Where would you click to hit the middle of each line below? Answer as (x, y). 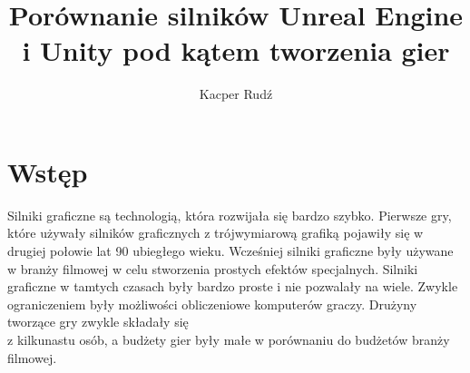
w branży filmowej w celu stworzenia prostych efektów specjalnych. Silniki (213, 268)
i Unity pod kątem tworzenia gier (236, 50)
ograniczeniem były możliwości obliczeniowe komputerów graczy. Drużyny (212, 304)
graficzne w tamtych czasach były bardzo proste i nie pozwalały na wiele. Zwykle (233, 286)
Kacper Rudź (236, 94)
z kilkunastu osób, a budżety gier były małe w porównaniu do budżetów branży (229, 339)
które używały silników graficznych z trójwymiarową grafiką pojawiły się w (215, 233)
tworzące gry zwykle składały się (98, 322)
